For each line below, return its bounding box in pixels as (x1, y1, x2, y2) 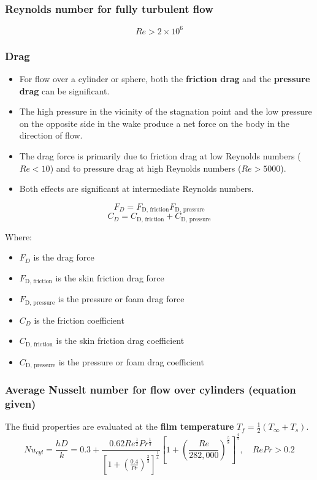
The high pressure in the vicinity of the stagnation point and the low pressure (19, 105, 312, 118)
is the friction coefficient (34, 313, 124, 326)
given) (5, 396, 36, 411)
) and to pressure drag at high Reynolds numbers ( (50, 161, 242, 174)
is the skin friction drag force (55, 271, 164, 284)
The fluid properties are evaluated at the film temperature (5, 420, 234, 433)
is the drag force (33, 251, 94, 264)
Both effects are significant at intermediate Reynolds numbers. (19, 182, 254, 195)
